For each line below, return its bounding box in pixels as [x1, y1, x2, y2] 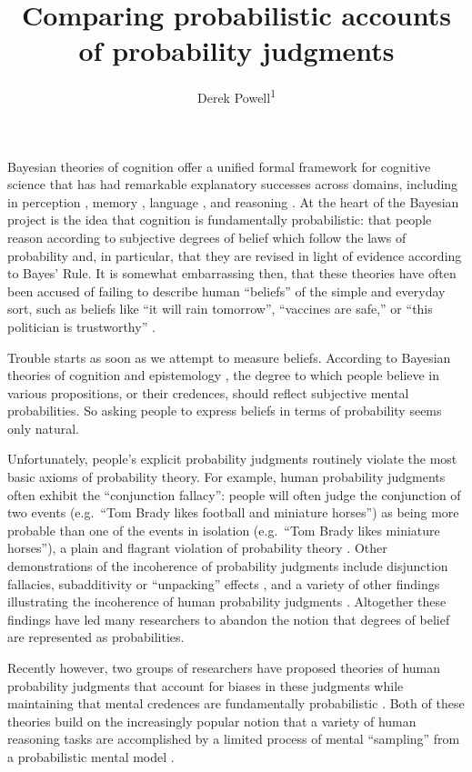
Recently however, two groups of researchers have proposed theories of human [7, 658, 441, 677]
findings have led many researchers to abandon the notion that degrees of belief [7, 609, 450, 628]
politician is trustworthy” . [7, 316, 156, 336]
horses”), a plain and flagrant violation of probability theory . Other [7, 538, 387, 557]
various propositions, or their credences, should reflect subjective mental [7, 383, 409, 402]
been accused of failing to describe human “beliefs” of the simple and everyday [7, 281, 446, 300]
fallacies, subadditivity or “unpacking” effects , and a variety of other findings [7, 574, 440, 593]
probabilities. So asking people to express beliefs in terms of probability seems [7, 401, 442, 420]
